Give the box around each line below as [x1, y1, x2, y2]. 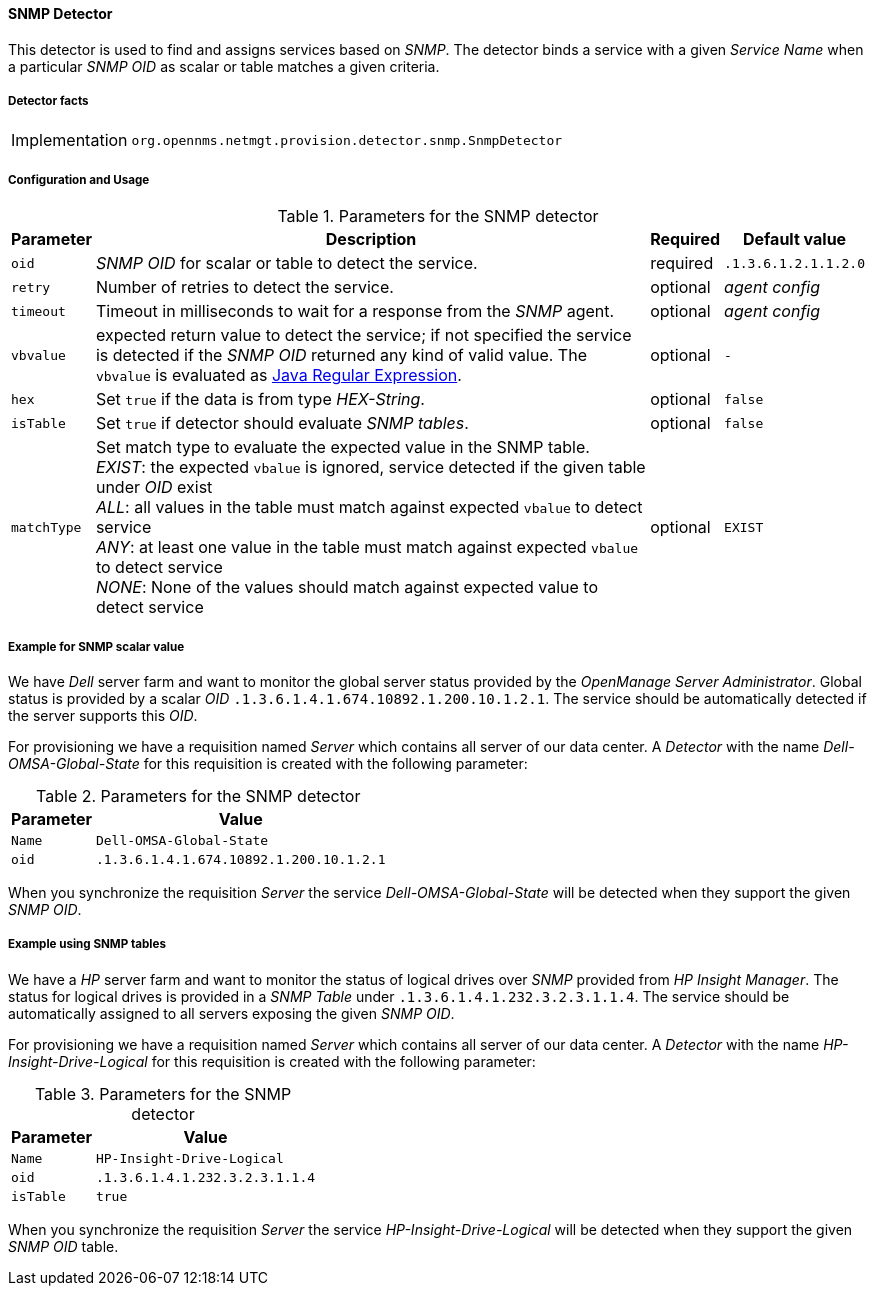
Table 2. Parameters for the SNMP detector [36, 785, 361, 806]
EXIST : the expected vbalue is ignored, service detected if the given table [95, 457, 646, 478]
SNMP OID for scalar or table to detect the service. [95, 253, 478, 274]
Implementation [11, 130, 128, 151]
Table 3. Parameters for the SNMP [34, 1083, 292, 1104]
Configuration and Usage [8, 172, 150, 187]
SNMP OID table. [8, 1237, 119, 1255]
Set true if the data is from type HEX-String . [95, 389, 425, 410]
